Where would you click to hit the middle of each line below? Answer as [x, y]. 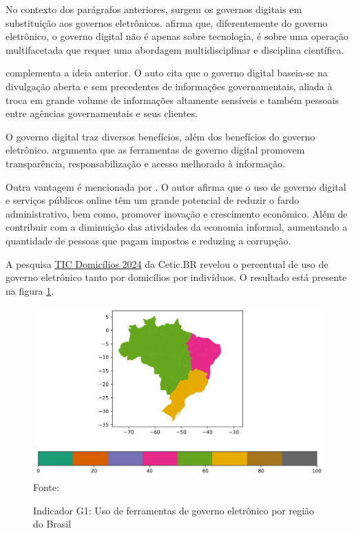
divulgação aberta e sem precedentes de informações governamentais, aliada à [169, 86]
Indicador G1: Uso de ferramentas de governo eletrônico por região [174, 510]
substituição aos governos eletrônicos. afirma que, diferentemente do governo [167, 22]
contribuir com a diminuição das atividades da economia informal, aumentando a [177, 227]
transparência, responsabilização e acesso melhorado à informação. [145, 163]
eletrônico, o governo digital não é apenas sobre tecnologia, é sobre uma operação [177, 36]
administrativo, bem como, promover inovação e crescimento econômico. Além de [177, 213]
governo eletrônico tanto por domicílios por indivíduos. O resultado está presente [176, 277]
